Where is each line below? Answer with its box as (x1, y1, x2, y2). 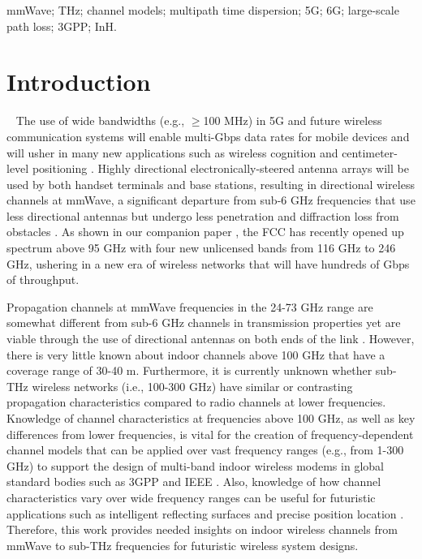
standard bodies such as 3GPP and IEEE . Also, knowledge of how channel (6, 473, 381, 490)
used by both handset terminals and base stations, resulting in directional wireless (6, 175, 415, 192)
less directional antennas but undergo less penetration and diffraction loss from (6, 207, 399, 224)
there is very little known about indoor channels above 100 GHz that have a (6, 346, 385, 363)
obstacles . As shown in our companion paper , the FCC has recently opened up (6, 223, 404, 240)
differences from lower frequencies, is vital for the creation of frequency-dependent (6, 425, 414, 442)
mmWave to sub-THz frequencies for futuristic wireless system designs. (6, 536, 359, 553)
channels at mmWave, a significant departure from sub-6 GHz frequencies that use (6, 191, 416, 209)
